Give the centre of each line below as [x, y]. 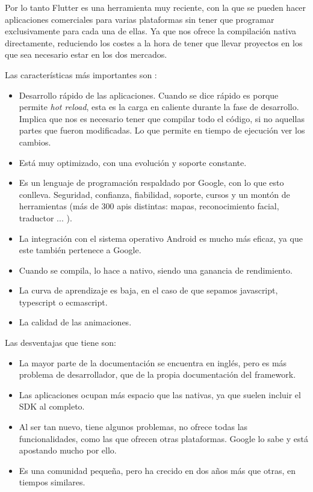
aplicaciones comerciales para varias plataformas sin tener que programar [140, 19]
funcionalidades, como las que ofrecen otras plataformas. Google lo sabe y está [163, 438]
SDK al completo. [52, 406]
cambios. [35, 142]
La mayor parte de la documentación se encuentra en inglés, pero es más [153, 362]
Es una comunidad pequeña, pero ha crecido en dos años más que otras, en [157, 470]
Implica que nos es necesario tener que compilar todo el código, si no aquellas [162, 118]
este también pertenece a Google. [80, 250]
